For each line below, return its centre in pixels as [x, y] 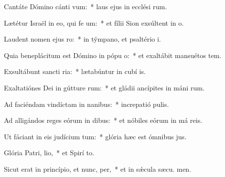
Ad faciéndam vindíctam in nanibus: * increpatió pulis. [87, 104]
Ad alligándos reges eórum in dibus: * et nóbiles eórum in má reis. [103, 120]
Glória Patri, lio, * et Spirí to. [49, 153]
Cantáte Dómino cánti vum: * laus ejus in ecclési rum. [86, 6]
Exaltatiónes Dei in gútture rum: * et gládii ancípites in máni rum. [104, 87]
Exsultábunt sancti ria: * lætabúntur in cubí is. [75, 71]
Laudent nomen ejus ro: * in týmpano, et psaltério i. [83, 39]
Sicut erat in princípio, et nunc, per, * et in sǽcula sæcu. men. [98, 169]
